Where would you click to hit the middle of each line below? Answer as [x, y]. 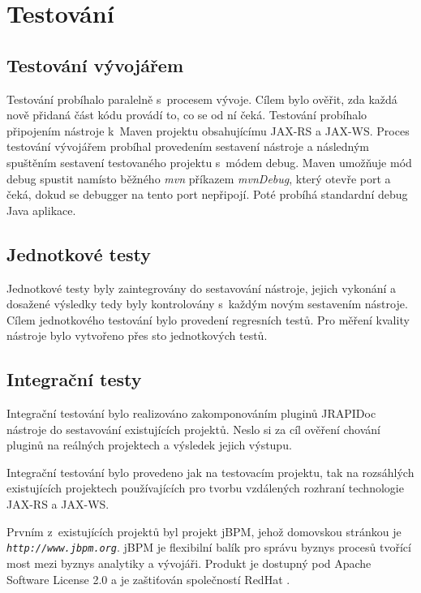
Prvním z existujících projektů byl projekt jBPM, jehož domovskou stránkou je [204, 531]
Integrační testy [74, 379]
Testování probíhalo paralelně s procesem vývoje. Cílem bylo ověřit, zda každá [202, 99]
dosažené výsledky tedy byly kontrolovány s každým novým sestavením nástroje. [207, 304]
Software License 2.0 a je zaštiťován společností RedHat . [148, 579]
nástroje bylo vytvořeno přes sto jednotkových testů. [137, 335]
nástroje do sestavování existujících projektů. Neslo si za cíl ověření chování [193, 429]
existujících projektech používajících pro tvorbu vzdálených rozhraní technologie [205, 488]
